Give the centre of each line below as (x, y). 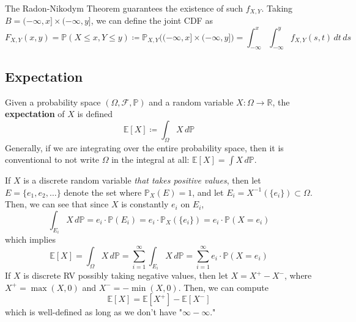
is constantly (145, 204)
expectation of (35, 114)
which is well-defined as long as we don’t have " (94, 312)
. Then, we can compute (223, 287)
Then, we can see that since (57, 204)
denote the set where (103, 192)
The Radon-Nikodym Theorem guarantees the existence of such (124, 8)
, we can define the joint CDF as (152, 20)
